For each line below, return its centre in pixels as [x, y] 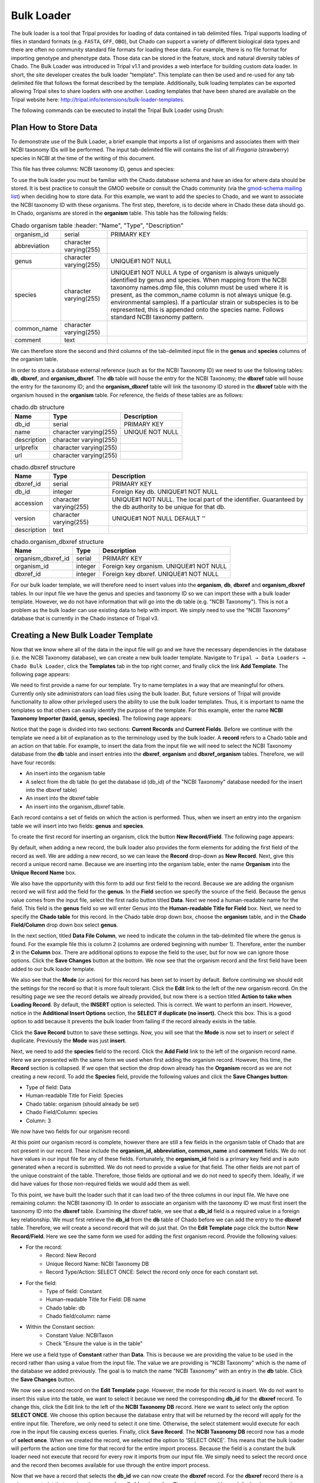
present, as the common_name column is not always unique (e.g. [201, 295]
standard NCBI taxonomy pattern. [157, 317]
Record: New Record [71, 1255]
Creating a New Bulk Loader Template [82, 635]
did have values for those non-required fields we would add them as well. [101, 1184]
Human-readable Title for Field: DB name [96, 1300]
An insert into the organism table [66, 774]
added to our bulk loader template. [53, 969]
